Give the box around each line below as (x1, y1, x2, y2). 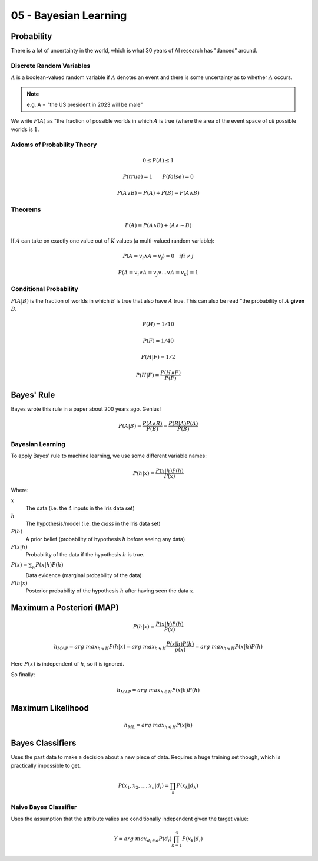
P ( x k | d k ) (176, 782, 198, 790)
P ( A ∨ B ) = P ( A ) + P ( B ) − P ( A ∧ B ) (117, 189, 200, 197)
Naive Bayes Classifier (11, 803, 77, 811)
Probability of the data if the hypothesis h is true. (25, 551, 145, 558)
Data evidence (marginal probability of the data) (25, 572, 142, 579)
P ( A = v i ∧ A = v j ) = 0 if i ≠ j (122, 253, 194, 261)
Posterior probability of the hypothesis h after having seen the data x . (25, 587, 195, 594)
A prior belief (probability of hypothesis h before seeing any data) (25, 536, 185, 543)
